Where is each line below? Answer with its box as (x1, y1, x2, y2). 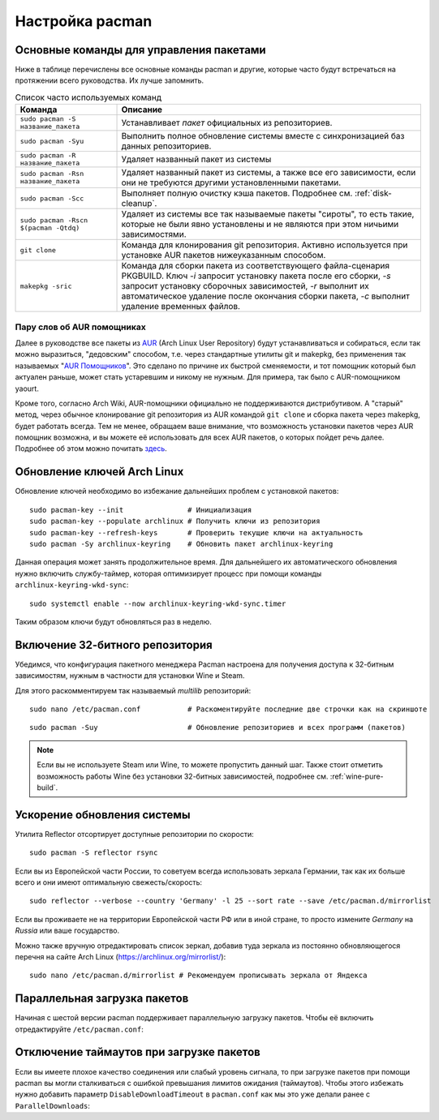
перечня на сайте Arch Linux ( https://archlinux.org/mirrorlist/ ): (15, 951, 226, 961)
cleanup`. (121, 198, 157, 209)
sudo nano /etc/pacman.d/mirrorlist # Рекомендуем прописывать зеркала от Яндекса (29, 971, 368, 981)
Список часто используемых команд (15, 92, 162, 103)
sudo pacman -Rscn (19, 216, 88, 225)
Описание (121, 104, 162, 115)
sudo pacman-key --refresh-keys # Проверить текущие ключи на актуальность (29, 528, 364, 537)
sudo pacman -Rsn (19, 170, 84, 178)
